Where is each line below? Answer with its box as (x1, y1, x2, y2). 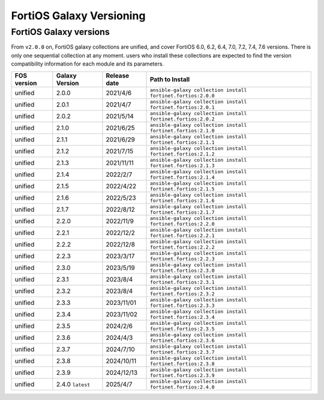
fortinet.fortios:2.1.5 (149, 185, 215, 192)
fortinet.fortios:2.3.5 (149, 325, 215, 332)
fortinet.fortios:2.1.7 (149, 209, 215, 215)
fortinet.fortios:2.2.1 (149, 232, 215, 239)
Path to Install (149, 75, 190, 84)
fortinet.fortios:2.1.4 (149, 174, 215, 180)
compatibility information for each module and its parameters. (11, 60, 164, 67)
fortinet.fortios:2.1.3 (149, 162, 215, 168)
